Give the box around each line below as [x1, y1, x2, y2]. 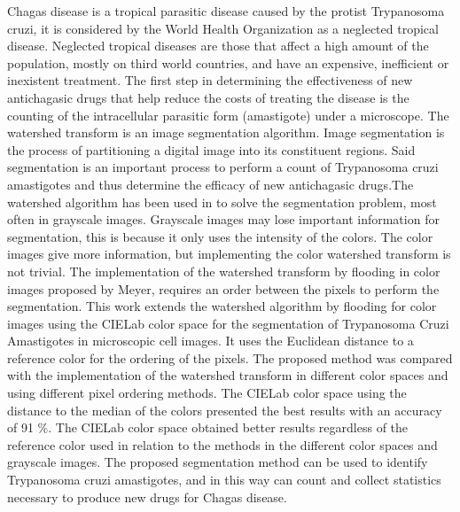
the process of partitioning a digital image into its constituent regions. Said [7, 140, 416, 159]
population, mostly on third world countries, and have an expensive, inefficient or [7, 53, 449, 72]
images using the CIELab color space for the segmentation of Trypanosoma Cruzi [7, 314, 449, 332]
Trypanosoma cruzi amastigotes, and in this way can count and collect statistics [7, 470, 441, 489]
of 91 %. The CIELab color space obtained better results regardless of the [7, 418, 409, 437]
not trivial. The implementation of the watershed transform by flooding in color [7, 261, 441, 280]
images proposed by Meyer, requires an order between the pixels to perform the [7, 279, 440, 298]
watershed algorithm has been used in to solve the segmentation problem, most [7, 192, 437, 211]
